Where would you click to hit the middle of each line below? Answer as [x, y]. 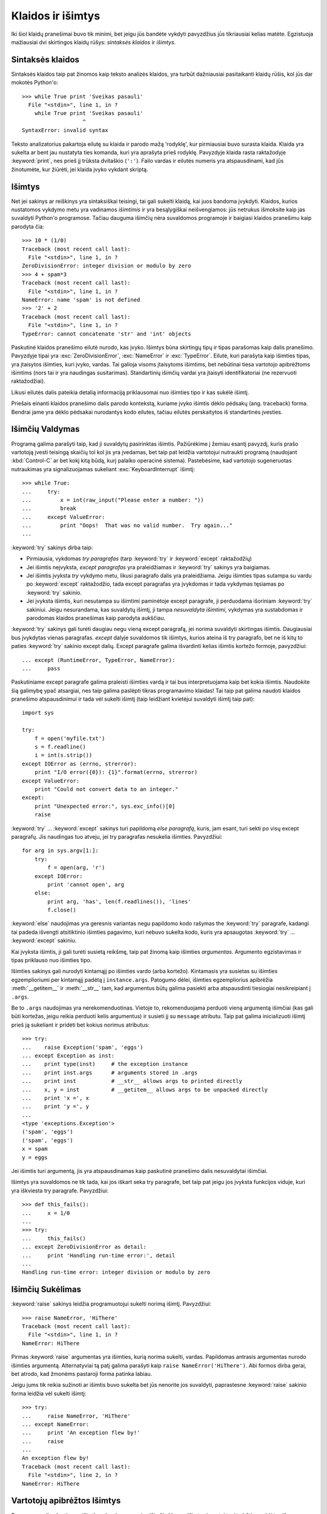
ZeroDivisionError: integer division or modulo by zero [107, 266]
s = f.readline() [60, 747]
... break [49, 508]
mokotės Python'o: [35, 82]
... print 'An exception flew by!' [81, 1433]
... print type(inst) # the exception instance [105, 1064]
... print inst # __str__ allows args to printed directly [132, 1081]
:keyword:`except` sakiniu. [44, 940]
